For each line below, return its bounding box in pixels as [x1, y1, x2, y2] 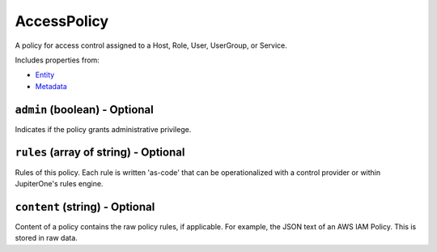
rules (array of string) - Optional [15, 146, 185, 160]
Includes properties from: [15, 55, 100, 65]
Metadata [35, 81, 68, 91]
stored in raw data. [15, 233, 78, 243]
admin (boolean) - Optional [15, 102, 154, 117]
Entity [35, 70, 55, 80]
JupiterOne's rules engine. [15, 178, 104, 188]
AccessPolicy [15, 12, 109, 30]
